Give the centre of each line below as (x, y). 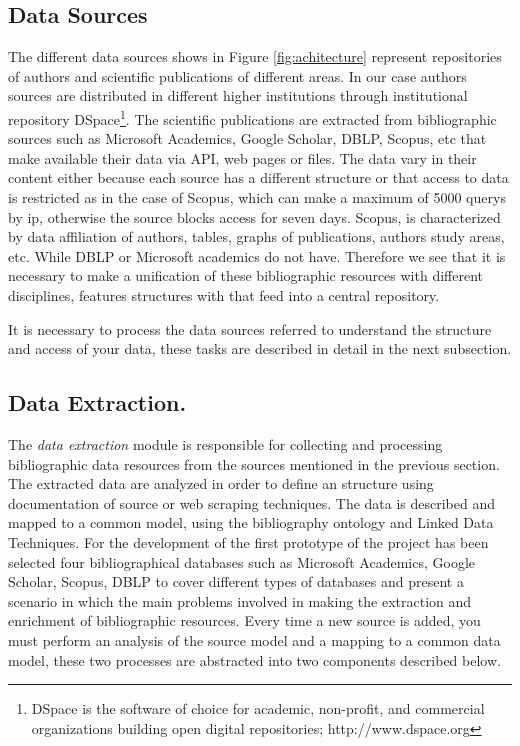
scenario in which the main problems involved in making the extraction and (240, 600)
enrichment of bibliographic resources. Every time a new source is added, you (244, 620)
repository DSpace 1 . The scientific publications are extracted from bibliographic (252, 117)
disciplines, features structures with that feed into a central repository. (224, 294)
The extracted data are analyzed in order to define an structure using (221, 483)
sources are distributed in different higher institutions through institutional (238, 95)
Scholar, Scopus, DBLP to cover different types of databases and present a (236, 581)
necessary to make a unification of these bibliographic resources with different (246, 275)
